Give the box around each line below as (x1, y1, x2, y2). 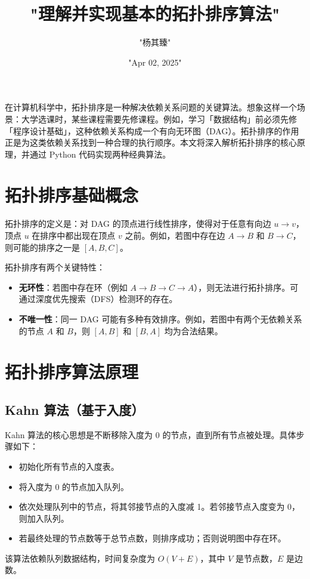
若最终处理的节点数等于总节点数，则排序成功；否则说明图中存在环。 (18, 532, 286, 544)
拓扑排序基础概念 (5, 183, 139, 207)
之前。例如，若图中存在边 (125, 229, 225, 241)
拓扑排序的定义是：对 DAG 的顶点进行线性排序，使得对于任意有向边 (5, 217, 271, 230)
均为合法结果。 (164, 324, 223, 337)
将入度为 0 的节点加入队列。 (18, 480, 129, 492)
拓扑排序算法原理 (5, 359, 139, 384)
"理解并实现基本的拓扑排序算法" (30, 1, 280, 26)
